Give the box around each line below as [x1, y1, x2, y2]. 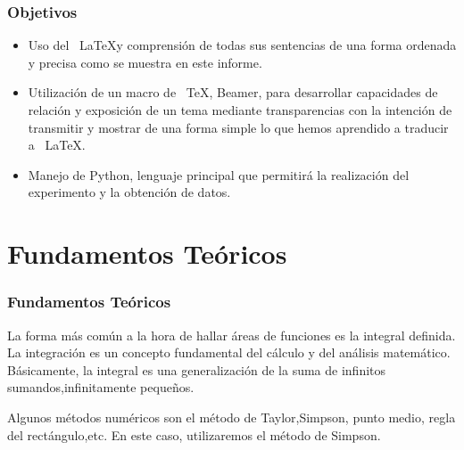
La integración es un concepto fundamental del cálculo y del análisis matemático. [7, 343, 451, 362]
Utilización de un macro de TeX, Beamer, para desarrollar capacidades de [28, 83, 438, 102]
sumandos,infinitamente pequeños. [7, 378, 195, 397]
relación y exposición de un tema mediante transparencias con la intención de [28, 101, 452, 119]
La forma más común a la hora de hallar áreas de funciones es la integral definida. [7, 325, 456, 344]
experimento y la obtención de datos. [28, 183, 231, 201]
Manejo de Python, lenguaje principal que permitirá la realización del [28, 165, 410, 184]
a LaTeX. [28, 135, 86, 154]
